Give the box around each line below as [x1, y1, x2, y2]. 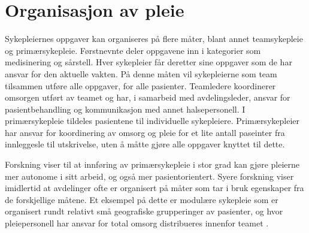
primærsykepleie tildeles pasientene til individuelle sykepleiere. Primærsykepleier [5, 114, 299, 127]
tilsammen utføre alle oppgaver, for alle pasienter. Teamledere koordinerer [5, 79, 276, 92]
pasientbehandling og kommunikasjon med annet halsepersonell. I [5, 102, 246, 115]
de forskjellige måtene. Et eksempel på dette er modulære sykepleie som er [5, 193, 278, 205]
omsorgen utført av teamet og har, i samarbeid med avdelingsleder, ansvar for [5, 91, 290, 104]
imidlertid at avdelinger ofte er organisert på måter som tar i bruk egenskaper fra [5, 181, 304, 194]
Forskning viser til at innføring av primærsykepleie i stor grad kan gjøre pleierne [5, 158, 300, 171]
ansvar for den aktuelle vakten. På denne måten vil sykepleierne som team [5, 67, 277, 80]
